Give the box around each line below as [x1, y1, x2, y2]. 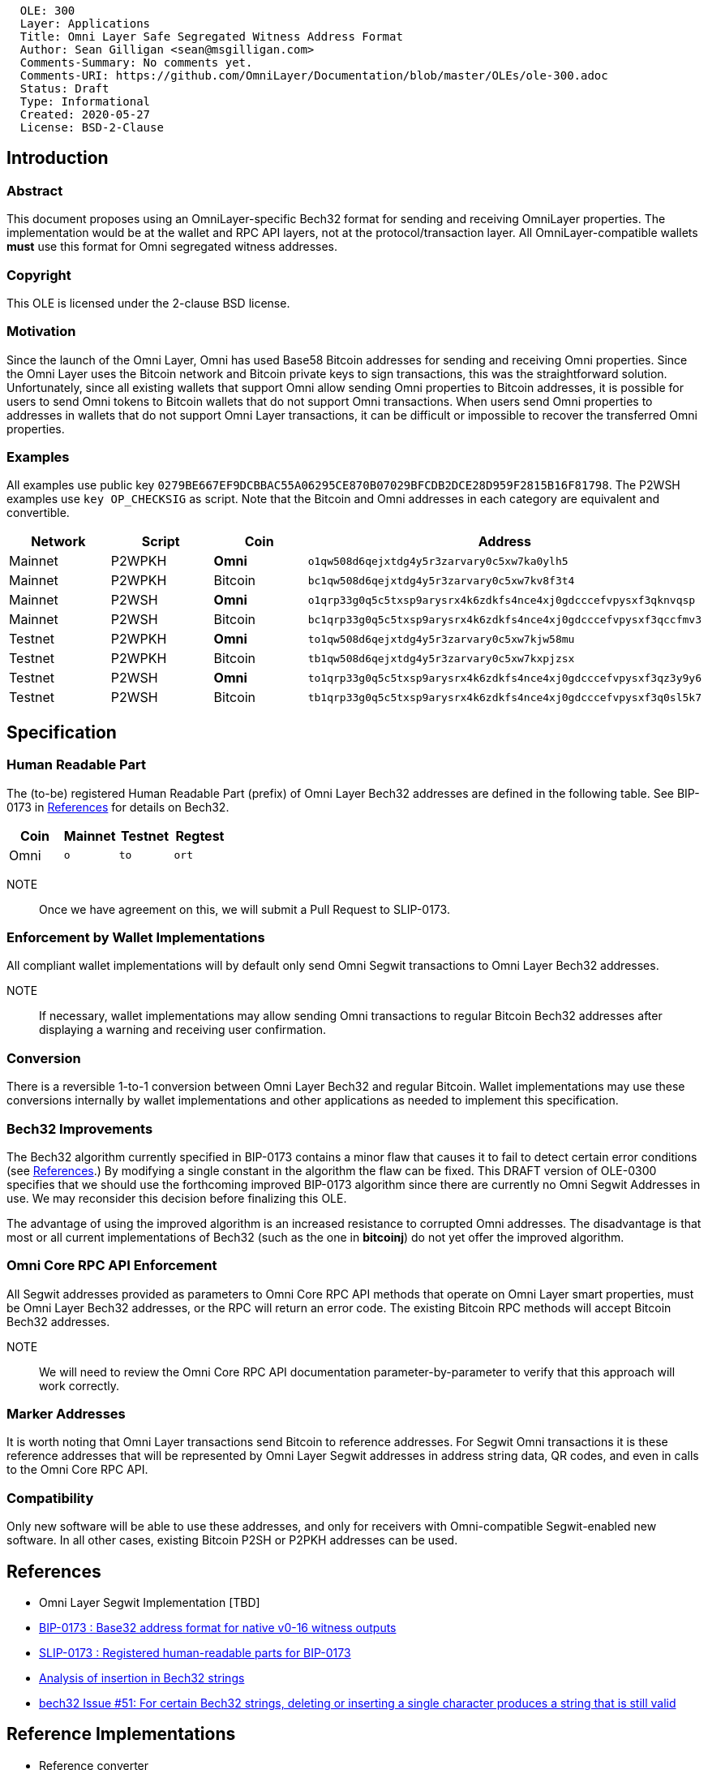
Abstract [6, 182, 63, 199]
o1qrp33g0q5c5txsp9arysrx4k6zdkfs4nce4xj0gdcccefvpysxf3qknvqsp [307, 593, 696, 606]
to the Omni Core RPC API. [6, 1462, 148, 1477]
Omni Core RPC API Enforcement [6, 1257, 217, 1274]
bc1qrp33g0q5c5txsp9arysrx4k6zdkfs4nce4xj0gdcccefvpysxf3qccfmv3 [307, 613, 702, 626]
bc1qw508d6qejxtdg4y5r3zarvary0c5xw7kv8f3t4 [307, 574, 575, 587]
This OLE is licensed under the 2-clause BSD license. [6, 295, 290, 310]
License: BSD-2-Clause [19, 121, 164, 134]
